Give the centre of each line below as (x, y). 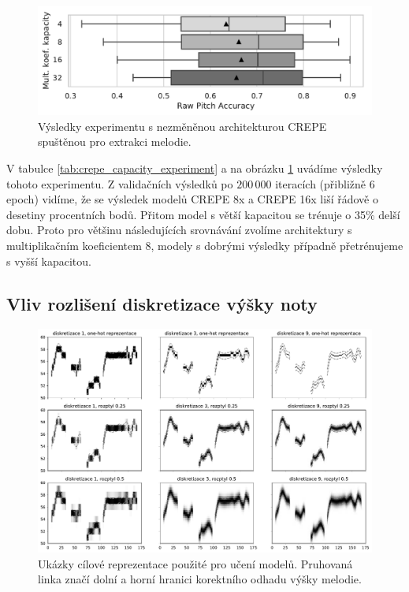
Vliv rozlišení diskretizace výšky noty (162, 303)
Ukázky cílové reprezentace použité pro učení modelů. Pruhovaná (195, 563)
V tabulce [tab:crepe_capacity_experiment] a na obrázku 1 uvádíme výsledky (195, 168)
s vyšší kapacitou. (49, 261)
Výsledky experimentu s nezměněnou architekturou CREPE (182, 126)
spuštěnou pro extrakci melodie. (115, 141)
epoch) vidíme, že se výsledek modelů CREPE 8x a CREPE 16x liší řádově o (192, 199)
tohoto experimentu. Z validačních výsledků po (120, 183)
